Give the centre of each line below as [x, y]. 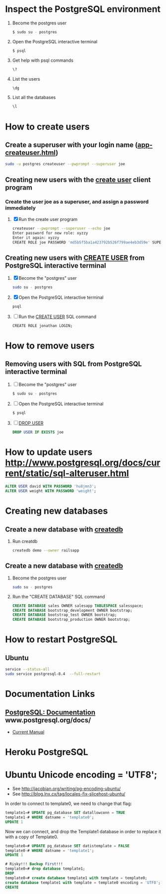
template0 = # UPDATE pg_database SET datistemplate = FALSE [67, 846]
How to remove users [50, 346]
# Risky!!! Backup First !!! [34, 864]
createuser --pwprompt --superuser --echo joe [61, 228]
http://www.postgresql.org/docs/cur [83, 463]
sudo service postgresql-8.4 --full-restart [53, 674]
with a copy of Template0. [32, 837]
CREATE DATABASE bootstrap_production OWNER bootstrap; [71, 620]
